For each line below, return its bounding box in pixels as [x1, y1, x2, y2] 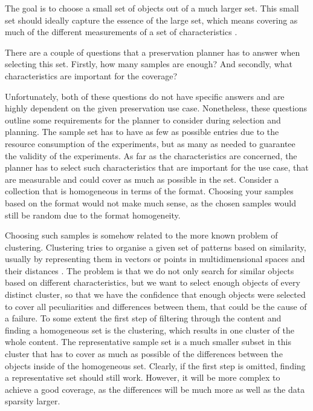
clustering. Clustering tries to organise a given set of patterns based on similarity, [5, 240, 306, 253]
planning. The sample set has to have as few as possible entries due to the [5, 125, 279, 138]
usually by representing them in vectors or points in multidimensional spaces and [5, 252, 305, 265]
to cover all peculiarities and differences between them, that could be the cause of [5, 300, 307, 312]
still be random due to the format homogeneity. [5, 208, 181, 221]
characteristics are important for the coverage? [5, 69, 178, 82]
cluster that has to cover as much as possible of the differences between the [5, 347, 283, 360]
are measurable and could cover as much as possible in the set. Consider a [5, 173, 279, 185]
